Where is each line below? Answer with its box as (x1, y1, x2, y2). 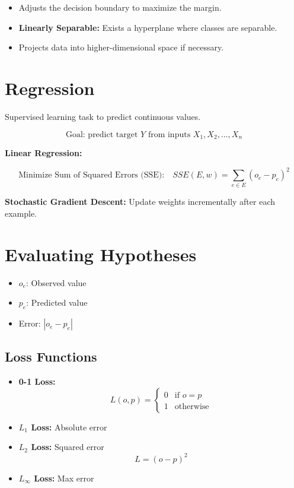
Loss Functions (5, 347, 97, 366)
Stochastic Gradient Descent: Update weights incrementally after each (5, 195, 275, 208)
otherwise (174, 402, 209, 411)
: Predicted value (26, 296, 88, 309)
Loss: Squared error (31, 441, 104, 453)
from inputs (148, 130, 191, 139)
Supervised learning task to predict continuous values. (5, 110, 201, 122)
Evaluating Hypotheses (5, 242, 197, 266)
